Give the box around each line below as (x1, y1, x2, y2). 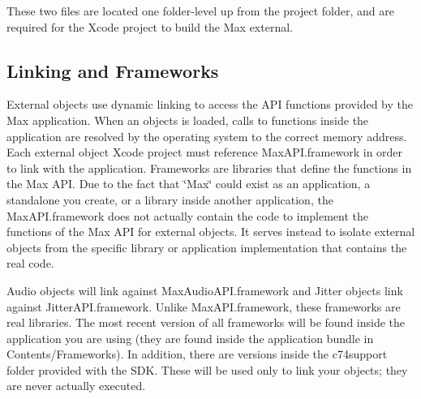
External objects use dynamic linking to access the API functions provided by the (6, 96, 413, 113)
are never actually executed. (6, 377, 146, 394)
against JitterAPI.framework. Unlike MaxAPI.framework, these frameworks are (6, 298, 401, 315)
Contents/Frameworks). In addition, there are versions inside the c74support (6, 345, 388, 363)
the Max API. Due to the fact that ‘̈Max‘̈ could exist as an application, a (6, 175, 371, 192)
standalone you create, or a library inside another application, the (6, 191, 333, 208)
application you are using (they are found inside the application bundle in (6, 329, 374, 346)
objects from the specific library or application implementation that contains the (6, 238, 407, 255)
